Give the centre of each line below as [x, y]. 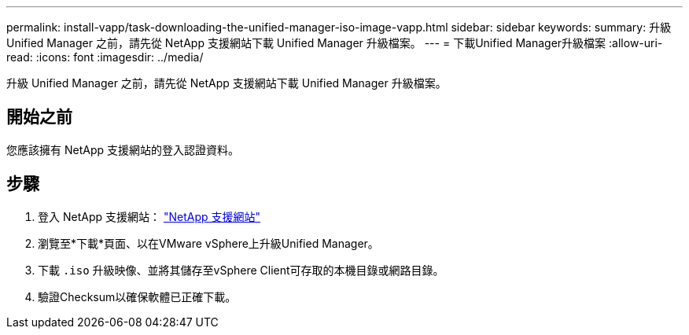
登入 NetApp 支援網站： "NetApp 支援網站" [149, 216]
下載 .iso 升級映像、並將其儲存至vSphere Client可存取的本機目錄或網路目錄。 [241, 270]
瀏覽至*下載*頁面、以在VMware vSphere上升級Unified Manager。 [208, 243]
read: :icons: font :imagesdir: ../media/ [105, 57]
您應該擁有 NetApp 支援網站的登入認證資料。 [123, 149]
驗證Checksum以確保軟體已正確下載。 [137, 296]
